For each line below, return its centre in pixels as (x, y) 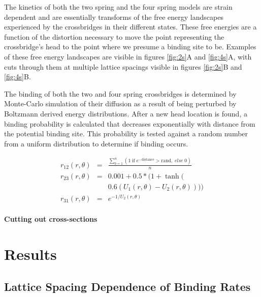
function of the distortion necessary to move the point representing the (114, 36)
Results (30, 254)
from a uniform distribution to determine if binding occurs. (96, 143)
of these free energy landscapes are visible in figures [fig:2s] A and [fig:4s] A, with (128, 56)
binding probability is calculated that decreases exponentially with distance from (130, 123)
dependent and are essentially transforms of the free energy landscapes (114, 17)
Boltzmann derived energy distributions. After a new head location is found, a (126, 113)
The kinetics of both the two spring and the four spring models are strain (118, 7)
